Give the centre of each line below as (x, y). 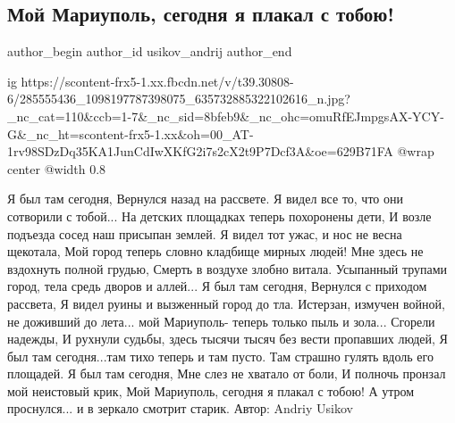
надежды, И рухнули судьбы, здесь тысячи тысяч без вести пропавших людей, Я (227, 339)
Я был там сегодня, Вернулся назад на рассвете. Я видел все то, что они (205, 199)
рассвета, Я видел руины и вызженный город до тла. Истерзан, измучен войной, (226, 303)
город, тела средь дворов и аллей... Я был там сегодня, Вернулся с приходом (217, 286)
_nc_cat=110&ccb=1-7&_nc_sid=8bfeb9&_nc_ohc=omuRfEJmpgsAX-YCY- (226, 116)
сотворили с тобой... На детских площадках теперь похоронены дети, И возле (219, 216)
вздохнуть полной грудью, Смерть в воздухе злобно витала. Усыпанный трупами (227, 268)
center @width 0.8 (57, 168)
